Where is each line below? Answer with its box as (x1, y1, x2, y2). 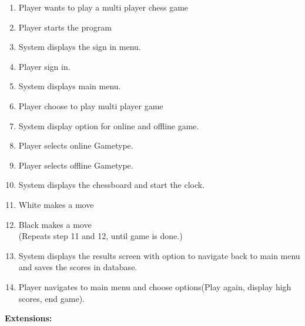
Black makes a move (18, 218, 92, 230)
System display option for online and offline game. (18, 119, 199, 132)
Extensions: (5, 312, 52, 324)
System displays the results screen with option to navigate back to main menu (18, 249, 300, 261)
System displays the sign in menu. (18, 41, 141, 53)
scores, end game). (18, 292, 85, 304)
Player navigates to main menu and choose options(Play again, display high (18, 280, 291, 293)
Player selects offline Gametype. (18, 159, 133, 171)
